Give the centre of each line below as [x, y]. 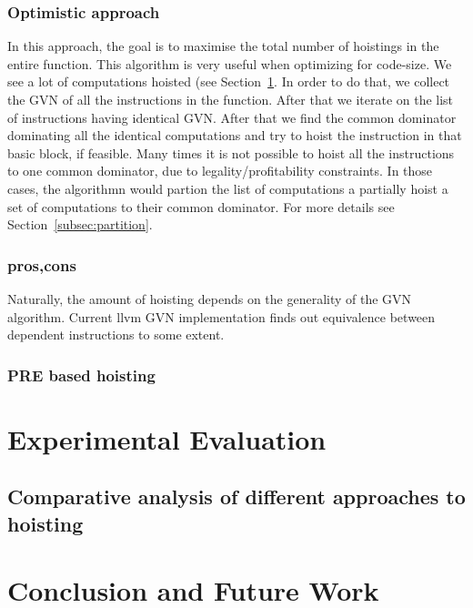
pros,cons [42, 264]
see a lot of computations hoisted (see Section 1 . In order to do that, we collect [229, 81]
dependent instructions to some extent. [116, 334]
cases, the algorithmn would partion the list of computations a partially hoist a [228, 188]
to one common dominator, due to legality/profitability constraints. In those [220, 171]
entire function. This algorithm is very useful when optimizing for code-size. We [230, 63]
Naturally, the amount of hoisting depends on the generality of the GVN [210, 298]
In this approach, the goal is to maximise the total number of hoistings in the [223, 46]
